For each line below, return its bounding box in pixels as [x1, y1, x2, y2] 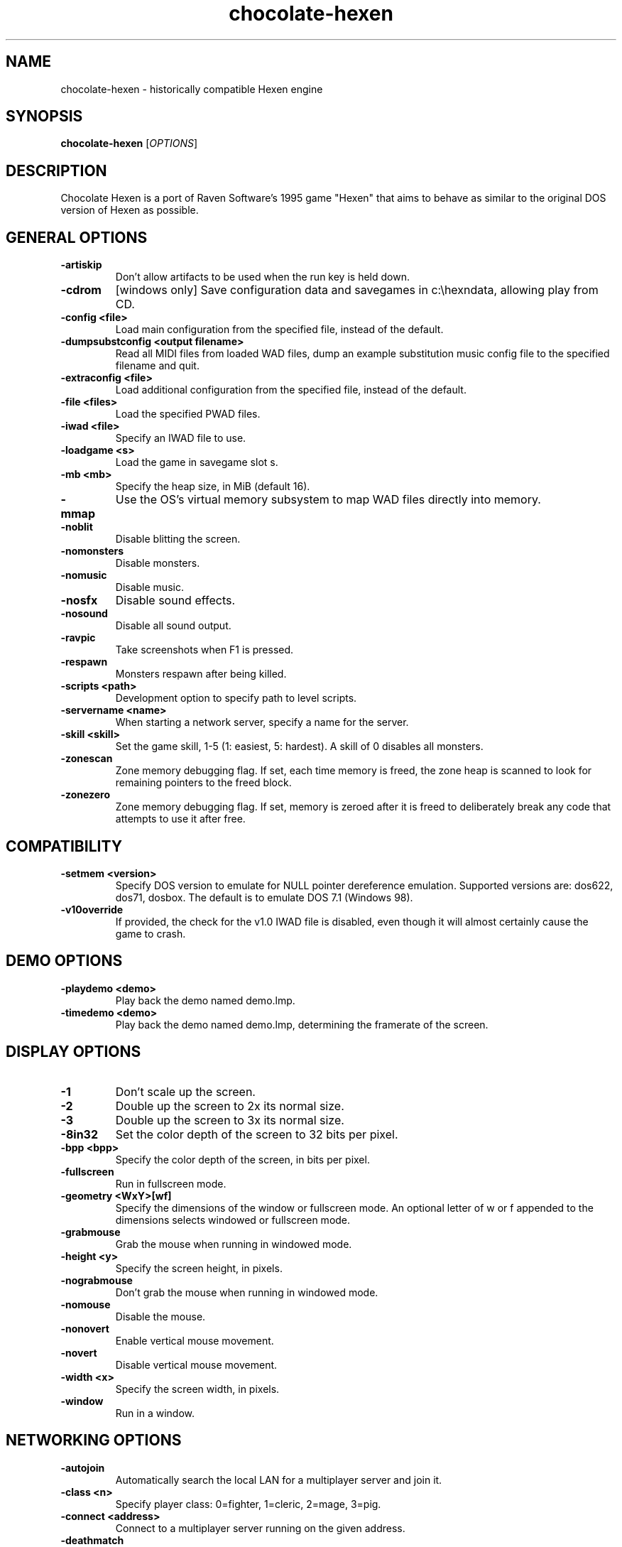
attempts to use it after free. [115, 813, 246, 825]
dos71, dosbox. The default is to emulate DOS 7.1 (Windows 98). [115, 891, 413, 903]
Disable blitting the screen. [115, 533, 241, 545]
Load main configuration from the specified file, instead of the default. [115, 323, 444, 336]
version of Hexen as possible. [60, 204, 199, 217]
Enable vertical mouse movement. [115, 1334, 274, 1347]
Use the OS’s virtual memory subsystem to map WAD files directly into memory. [115, 492, 541, 507]
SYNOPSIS [6, 107, 83, 126]
